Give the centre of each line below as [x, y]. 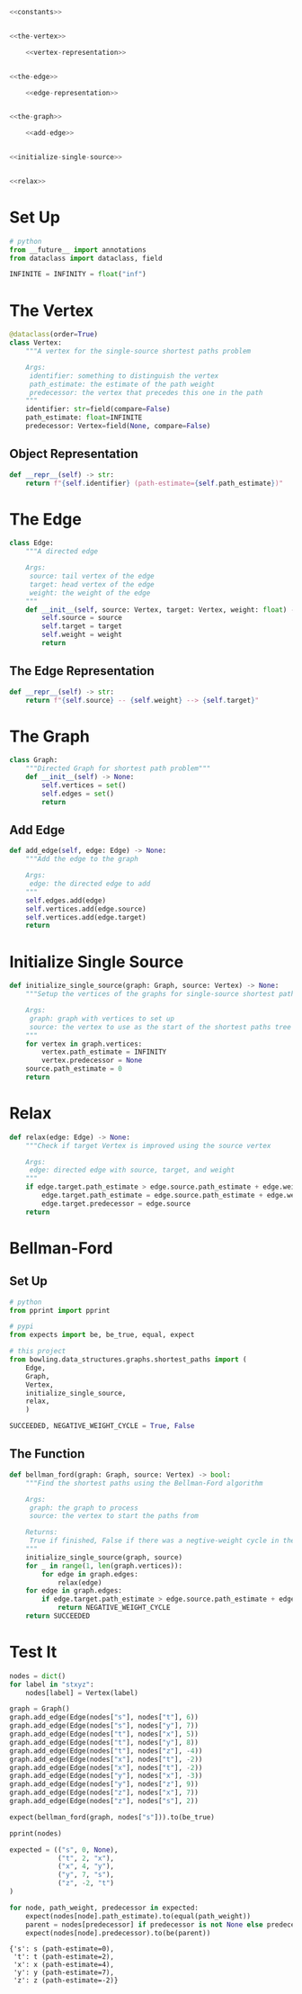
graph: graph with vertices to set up [102, 1019]
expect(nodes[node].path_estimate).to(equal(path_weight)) [138, 1916]
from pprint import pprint [60, 1310]
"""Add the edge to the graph [82, 859]
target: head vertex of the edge [92, 584]
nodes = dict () [38, 1676]
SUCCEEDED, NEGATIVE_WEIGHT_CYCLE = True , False [102, 1426]
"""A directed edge [62, 552]
